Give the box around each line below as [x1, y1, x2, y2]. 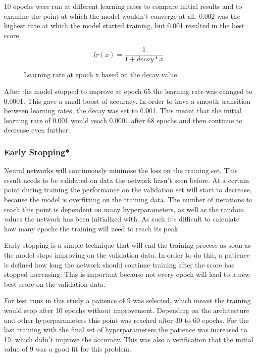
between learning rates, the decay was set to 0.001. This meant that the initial [4, 105, 242, 116]
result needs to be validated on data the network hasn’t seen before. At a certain [4, 175, 249, 185]
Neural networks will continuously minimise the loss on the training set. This [4, 165, 238, 176]
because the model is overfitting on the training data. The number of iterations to [4, 194, 253, 204]
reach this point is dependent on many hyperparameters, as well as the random [4, 204, 244, 214]
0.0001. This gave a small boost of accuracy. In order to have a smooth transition [4, 95, 251, 106]
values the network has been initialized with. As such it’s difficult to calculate [4, 214, 240, 224]
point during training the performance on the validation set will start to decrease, [4, 184, 252, 195]
